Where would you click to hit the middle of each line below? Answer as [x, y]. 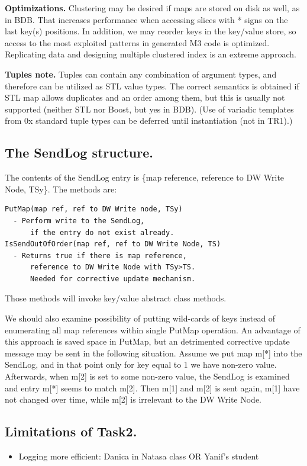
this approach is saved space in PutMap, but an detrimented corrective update [147, 341]
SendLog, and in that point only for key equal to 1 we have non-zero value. [141, 364]
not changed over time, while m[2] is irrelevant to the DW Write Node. [133, 399]
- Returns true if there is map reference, [100, 256]
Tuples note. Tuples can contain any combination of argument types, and [141, 74]
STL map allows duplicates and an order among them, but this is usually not [145, 97]
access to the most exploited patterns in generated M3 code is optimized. [137, 42]
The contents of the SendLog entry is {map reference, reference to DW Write [145, 177]
